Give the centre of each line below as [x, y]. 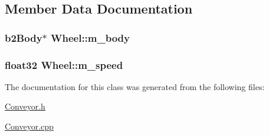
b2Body [24, 37]
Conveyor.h [25, 106]
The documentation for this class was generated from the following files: [135, 86]
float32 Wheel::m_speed [64, 64]
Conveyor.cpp [29, 126]
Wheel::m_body [90, 37]
